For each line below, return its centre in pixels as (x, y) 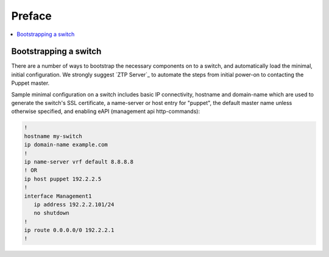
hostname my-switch (53, 136)
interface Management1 (58, 196)
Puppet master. (30, 83)
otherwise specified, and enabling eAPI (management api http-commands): (106, 111)
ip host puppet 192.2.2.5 (63, 179)
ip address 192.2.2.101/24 (74, 204)
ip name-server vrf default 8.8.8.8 (79, 161)
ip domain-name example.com (66, 145)
